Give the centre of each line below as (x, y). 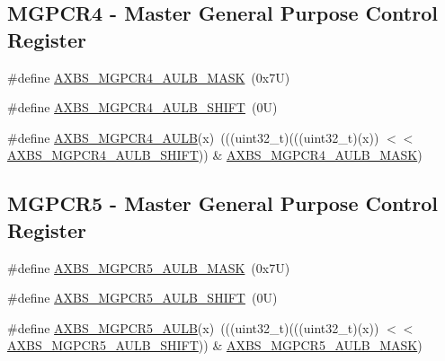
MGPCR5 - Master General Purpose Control (222, 203)
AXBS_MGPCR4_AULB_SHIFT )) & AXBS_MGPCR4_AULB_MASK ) (215, 155)
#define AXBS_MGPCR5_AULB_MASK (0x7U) (149, 267)
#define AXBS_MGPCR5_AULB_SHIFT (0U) (142, 298)
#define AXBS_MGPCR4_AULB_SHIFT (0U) (142, 107)
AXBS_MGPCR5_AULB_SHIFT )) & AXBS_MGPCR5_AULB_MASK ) (215, 345)
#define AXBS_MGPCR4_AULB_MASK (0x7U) (149, 77)
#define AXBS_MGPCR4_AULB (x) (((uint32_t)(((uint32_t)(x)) (193, 137)
